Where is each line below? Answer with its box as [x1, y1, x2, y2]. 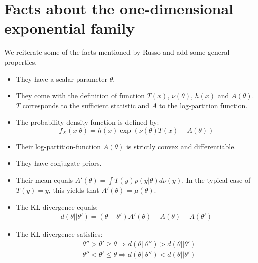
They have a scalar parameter [16, 73, 107, 84]
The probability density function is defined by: [16, 117, 159, 127]
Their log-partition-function [16, 141, 101, 151]
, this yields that [48, 185, 99, 195]
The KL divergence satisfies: [16, 229, 103, 239]
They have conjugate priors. [16, 158, 102, 168]
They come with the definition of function [16, 90, 145, 101]
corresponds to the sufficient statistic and [22, 100, 150, 110]
